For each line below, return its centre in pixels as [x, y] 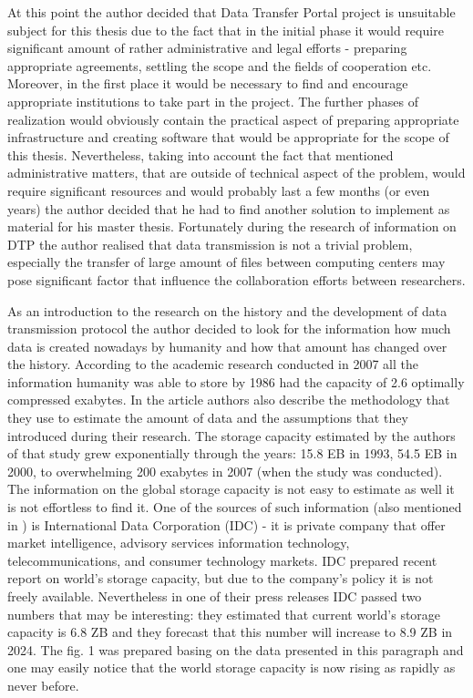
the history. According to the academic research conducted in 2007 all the [213, 364]
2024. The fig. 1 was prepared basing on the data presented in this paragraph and [236, 649]
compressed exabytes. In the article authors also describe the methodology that [229, 400]
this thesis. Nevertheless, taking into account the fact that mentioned [201, 154]
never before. [43, 685]
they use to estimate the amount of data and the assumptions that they [208, 418]
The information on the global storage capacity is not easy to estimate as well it [231, 489]
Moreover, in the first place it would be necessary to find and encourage [208, 83]
